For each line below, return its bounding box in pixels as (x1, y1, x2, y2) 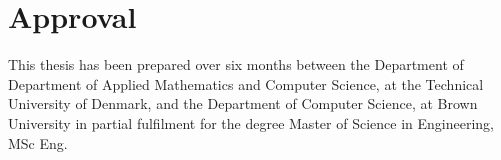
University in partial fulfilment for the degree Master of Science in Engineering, (8, 112, 494, 133)
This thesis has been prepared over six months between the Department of (8, 54, 464, 75)
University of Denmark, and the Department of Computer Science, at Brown (8, 93, 478, 114)
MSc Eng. (8, 132, 68, 153)
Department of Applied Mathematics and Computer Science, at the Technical (8, 73, 484, 94)
